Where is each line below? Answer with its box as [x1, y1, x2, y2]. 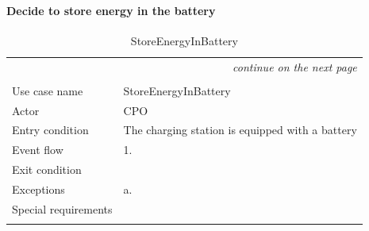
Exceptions [12, 180, 65, 197]
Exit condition [12, 161, 82, 178]
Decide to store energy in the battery [6, 2, 216, 18]
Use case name [12, 82, 83, 98]
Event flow [12, 141, 63, 158]
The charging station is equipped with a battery [123, 121, 357, 138]
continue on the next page [233, 58, 357, 75]
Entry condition [12, 121, 89, 138]
